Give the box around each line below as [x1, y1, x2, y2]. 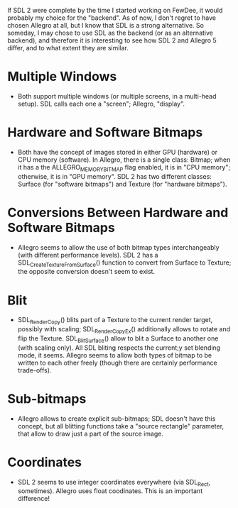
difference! [17, 495, 50, 503]
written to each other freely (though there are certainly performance [17, 358, 218, 367]
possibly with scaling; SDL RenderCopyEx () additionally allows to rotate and [17, 325, 231, 335]
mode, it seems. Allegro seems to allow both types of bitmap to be [17, 350, 212, 359]
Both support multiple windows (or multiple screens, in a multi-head [17, 92, 217, 100]
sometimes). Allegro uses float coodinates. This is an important [17, 487, 203, 495]
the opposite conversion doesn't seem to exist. [17, 267, 155, 276]
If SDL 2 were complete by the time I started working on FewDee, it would [7, 6, 223, 14]
